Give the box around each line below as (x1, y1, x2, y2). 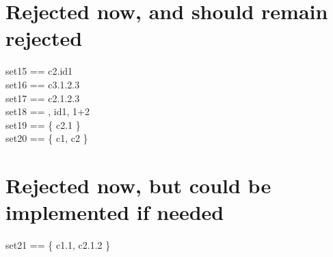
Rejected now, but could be (5, 171, 271, 199)
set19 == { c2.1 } (5, 117, 81, 132)
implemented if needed (5, 198, 224, 226)
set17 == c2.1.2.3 (5, 90, 80, 105)
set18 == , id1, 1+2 (5, 104, 90, 119)
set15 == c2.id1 (5, 64, 73, 78)
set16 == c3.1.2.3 (5, 77, 80, 91)
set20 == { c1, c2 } (5, 131, 88, 145)
